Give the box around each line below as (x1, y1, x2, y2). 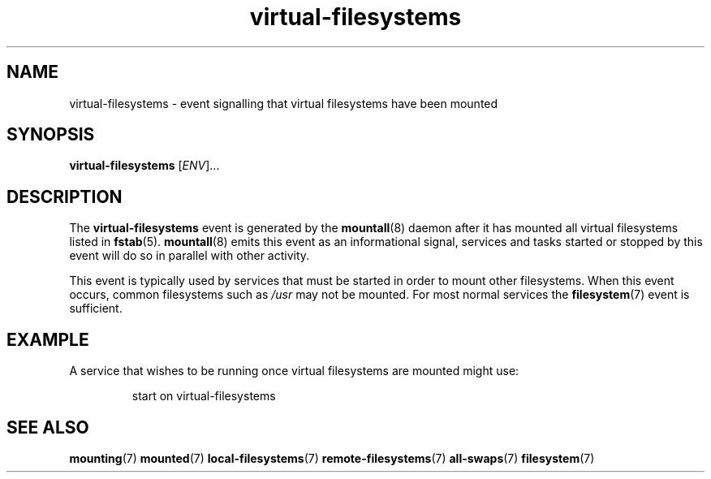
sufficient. (69, 301, 123, 316)
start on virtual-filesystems (131, 389, 276, 403)
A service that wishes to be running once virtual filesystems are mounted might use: (69, 364, 519, 378)
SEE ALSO (6, 416, 89, 438)
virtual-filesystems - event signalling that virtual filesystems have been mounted (69, 96, 498, 110)
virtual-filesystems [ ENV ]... (69, 158, 220, 173)
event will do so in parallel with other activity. (69, 248, 310, 263)
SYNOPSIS (6, 124, 95, 145)
